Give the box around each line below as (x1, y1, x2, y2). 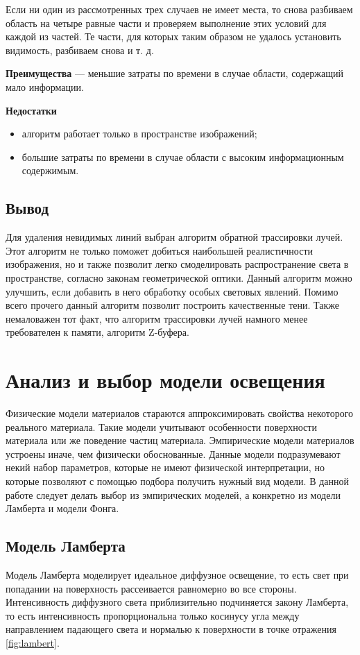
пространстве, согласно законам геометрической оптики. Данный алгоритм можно (6, 270, 352, 284)
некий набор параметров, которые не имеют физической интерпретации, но (6, 460, 325, 475)
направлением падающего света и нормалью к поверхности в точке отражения (6, 622, 336, 636)
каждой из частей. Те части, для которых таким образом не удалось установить (6, 29, 341, 44)
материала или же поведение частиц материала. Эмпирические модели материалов (6, 433, 354, 448)
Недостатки (6, 103, 57, 117)
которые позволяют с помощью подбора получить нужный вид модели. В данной (6, 473, 349, 488)
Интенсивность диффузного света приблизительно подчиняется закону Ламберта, (6, 595, 349, 609)
